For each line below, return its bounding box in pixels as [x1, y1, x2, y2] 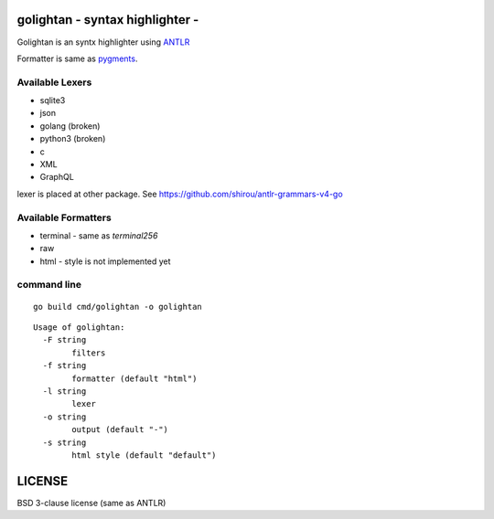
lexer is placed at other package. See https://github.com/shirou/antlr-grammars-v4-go [16, 188, 343, 199]
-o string [42, 411, 87, 422]
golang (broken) [39, 120, 101, 132]
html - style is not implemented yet [39, 256, 171, 267]
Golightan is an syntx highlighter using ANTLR [16, 37, 190, 48]
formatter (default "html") [71, 373, 198, 384]
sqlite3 [39, 95, 66, 106]
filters [71, 347, 106, 358]
